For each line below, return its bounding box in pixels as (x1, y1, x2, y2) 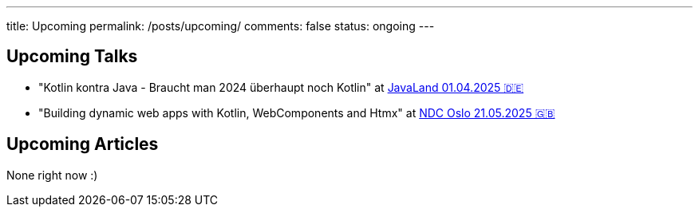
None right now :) (6, 168, 98, 182)
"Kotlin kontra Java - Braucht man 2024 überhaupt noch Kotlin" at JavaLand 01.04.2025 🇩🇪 (38, 80, 524, 94)
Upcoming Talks (6, 46, 138, 67)
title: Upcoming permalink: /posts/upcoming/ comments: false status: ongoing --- (6, 19, 435, 33)
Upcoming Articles (6, 134, 159, 155)
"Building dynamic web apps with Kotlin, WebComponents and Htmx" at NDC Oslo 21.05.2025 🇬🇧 (38, 105, 555, 120)
